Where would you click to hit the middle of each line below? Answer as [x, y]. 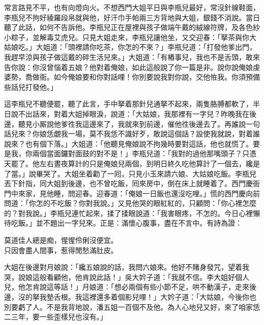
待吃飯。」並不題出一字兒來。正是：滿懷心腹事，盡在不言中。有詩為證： [123, 223]
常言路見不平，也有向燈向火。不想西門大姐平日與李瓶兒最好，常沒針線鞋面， [132, 7]
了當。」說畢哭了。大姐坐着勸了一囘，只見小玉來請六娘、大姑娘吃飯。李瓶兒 [130, 173]
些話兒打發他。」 [31, 86]
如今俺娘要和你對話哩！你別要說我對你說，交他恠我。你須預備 [157, 77]
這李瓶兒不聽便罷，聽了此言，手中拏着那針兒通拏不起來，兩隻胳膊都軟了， [128, 104]
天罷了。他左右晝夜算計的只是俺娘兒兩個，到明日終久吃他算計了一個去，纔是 [132, 163]
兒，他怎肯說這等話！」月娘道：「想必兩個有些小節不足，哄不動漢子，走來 [127, 287]
